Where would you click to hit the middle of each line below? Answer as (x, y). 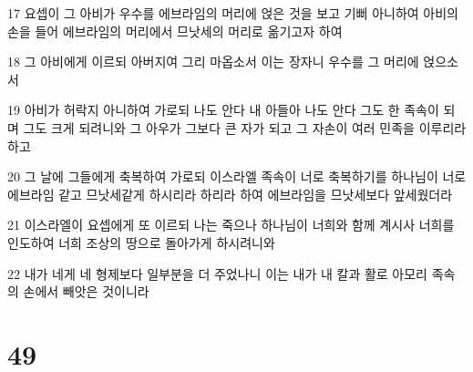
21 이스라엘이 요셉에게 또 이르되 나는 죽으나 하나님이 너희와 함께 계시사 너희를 (231, 225)
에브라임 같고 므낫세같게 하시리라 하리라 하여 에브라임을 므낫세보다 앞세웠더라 (230, 194)
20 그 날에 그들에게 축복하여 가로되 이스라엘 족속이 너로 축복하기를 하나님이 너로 (237, 176)
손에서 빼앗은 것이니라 (86, 291)
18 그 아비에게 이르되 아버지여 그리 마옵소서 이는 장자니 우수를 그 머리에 (213, 62)
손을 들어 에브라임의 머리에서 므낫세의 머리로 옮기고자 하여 (175, 31)
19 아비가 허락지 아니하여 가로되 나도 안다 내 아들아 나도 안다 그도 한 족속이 (223, 110)
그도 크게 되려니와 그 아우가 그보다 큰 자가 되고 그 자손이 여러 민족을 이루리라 (245, 127)
